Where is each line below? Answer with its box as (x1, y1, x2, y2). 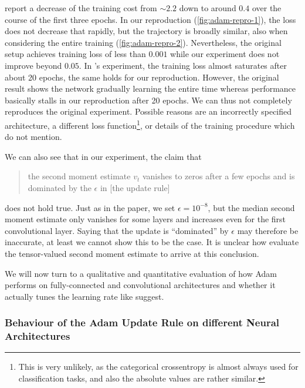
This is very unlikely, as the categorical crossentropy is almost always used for (18, 360, 299, 373)
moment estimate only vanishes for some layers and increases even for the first (5, 213, 286, 225)
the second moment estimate (28, 170, 131, 182)
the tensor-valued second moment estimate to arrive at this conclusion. (5, 247, 259, 259)
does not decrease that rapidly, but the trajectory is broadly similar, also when (5, 25, 288, 37)
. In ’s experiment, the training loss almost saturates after (79, 59, 287, 71)
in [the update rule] (100, 181, 170, 193)
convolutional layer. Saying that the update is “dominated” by (5, 224, 229, 236)
